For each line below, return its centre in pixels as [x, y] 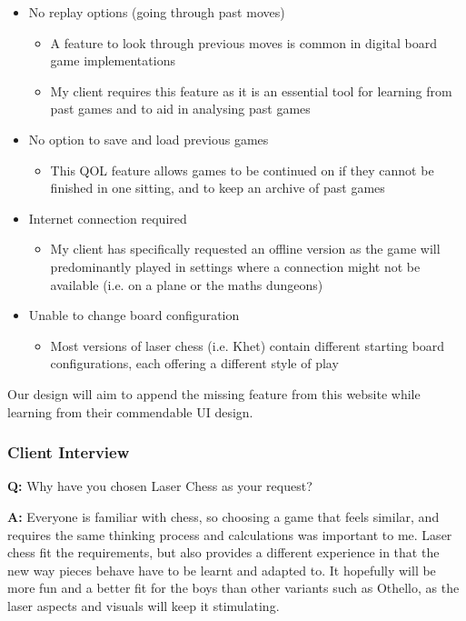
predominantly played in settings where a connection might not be [235, 266]
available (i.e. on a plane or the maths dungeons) [187, 284]
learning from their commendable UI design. [130, 411]
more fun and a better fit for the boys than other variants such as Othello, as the [233, 588]
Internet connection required [108, 218]
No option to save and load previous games [149, 139]
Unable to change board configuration [134, 315]
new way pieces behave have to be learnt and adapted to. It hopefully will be [222, 570]
